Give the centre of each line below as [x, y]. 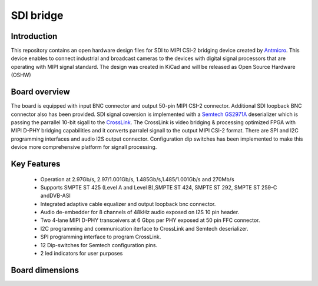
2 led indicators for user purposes [82, 254]
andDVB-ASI [55, 196]
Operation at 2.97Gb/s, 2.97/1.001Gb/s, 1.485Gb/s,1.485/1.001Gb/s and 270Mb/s [138, 179]
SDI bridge [37, 15]
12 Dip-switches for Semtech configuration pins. [99, 245]
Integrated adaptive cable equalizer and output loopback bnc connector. [128, 204]
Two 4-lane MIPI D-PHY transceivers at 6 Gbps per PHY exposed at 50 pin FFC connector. [150, 220]
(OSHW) [21, 75]
